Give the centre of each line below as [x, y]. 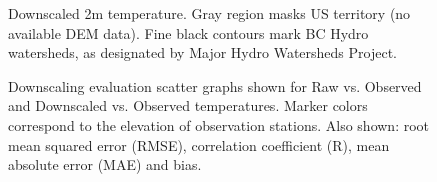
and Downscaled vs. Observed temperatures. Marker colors [188, 105]
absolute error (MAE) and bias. [105, 164]
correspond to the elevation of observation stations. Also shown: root [219, 124]
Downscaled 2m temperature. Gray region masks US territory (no [209, 13]
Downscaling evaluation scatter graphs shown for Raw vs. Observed [215, 85]
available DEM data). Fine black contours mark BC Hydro [188, 32]
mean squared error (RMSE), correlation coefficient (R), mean [199, 144]
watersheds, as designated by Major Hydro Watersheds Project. [202, 52]
